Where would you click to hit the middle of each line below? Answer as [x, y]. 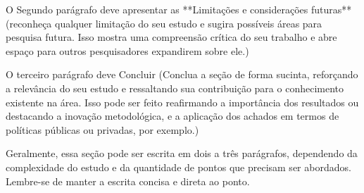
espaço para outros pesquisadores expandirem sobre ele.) [127, 50]
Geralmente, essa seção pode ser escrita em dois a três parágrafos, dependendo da [182, 153]
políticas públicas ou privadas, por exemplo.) [102, 129]
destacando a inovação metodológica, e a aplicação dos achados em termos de [172, 116]
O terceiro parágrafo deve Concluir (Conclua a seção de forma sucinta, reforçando [182, 74]
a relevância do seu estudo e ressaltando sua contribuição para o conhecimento [175, 88]
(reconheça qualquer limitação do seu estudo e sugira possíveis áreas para [164, 23]
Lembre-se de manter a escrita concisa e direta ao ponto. [128, 181]
